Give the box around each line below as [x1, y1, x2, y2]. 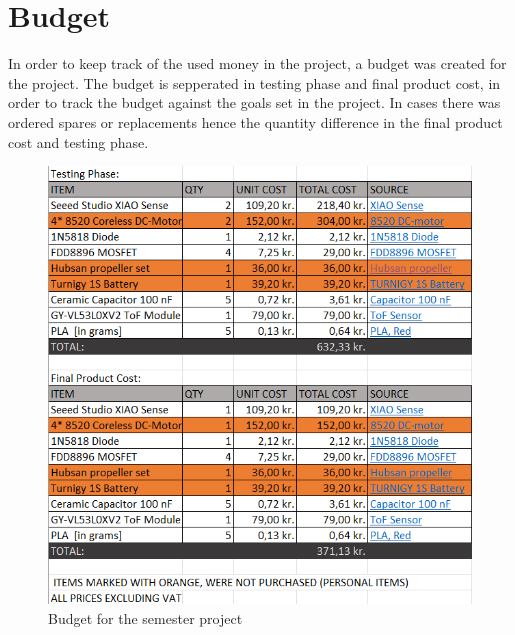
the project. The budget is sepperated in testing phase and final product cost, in [8, 72, 501, 93]
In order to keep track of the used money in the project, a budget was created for [8, 53, 507, 74]
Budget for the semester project [48, 608, 243, 629]
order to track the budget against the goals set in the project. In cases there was [8, 92, 501, 113]
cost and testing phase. [8, 131, 149, 152]
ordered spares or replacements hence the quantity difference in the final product [8, 111, 503, 132]
